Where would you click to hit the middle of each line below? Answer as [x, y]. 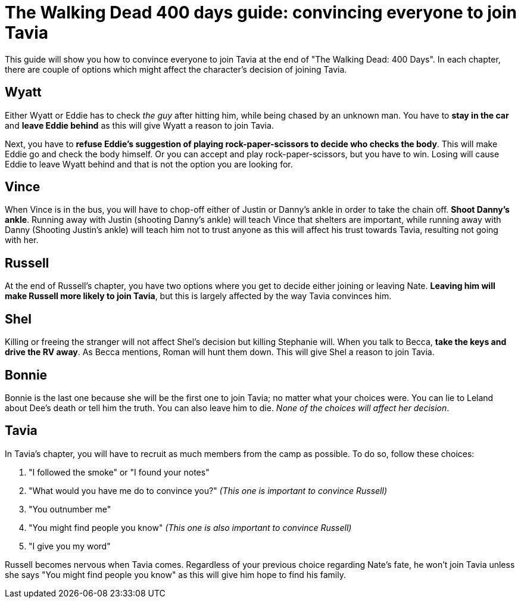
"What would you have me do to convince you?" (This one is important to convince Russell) [208, 490]
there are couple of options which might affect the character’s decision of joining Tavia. [176, 69]
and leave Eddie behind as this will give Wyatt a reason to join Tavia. [139, 125]
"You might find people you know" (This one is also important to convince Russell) [190, 527]
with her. [22, 240]
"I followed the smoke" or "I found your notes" [119, 472]
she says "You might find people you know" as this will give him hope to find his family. [175, 574]
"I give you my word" [70, 546]
